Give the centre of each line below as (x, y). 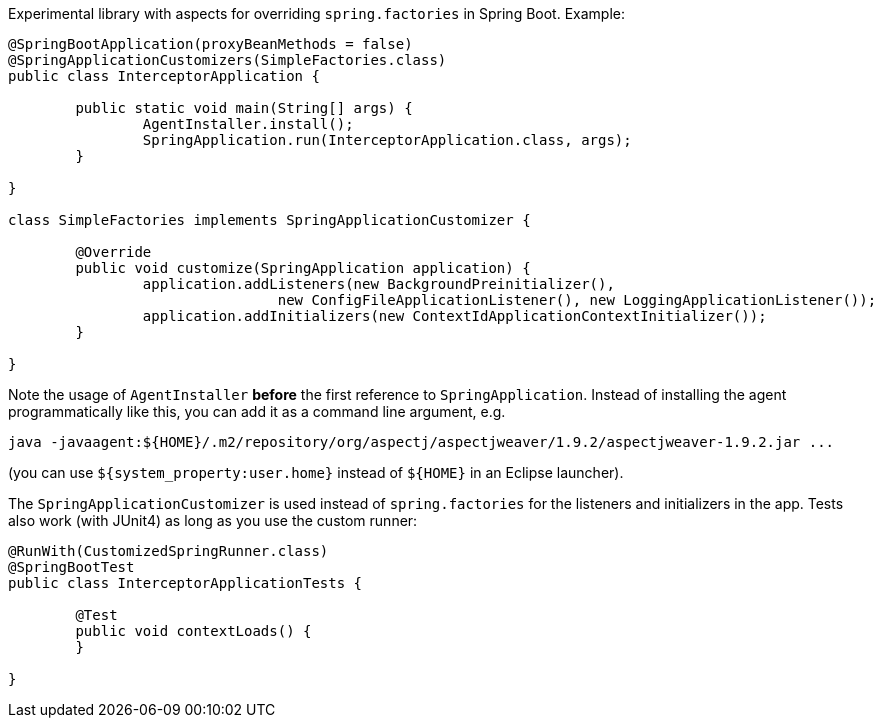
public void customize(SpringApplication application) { (303, 268)
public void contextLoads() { (193, 631)
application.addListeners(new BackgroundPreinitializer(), (378, 284)
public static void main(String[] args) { (244, 108)
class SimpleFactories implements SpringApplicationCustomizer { (269, 220)
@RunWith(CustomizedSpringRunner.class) (168, 551)
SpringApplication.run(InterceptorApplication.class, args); (387, 140)
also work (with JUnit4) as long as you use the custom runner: (213, 520)
